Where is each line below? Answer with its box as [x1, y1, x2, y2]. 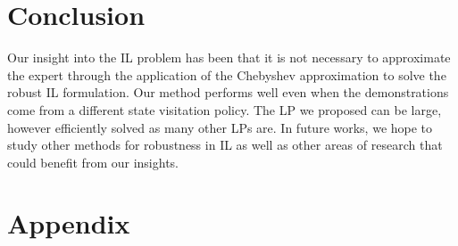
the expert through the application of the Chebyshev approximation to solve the [7, 65, 446, 84]
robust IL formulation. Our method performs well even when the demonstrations [7, 83, 449, 102]
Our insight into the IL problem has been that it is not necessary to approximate [7, 48, 451, 67]
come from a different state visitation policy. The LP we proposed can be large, [7, 100, 442, 119]
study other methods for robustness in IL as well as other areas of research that [7, 135, 443, 154]
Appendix [7, 205, 130, 242]
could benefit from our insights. [7, 152, 179, 171]
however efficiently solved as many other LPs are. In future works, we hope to [7, 118, 433, 136]
